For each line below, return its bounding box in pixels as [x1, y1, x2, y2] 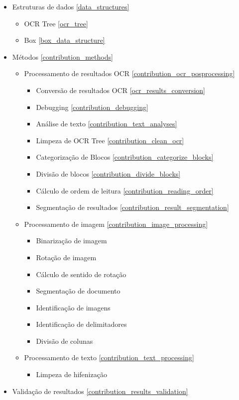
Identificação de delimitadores [36, 319, 127, 329]
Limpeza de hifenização [36, 369, 107, 380]
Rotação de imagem [36, 252, 97, 262]
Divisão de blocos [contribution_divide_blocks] [36, 168, 181, 179]
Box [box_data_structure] [24, 35, 105, 45]
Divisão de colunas [36, 335, 93, 346]
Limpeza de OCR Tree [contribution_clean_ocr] [36, 135, 184, 145]
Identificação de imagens [36, 302, 111, 312]
